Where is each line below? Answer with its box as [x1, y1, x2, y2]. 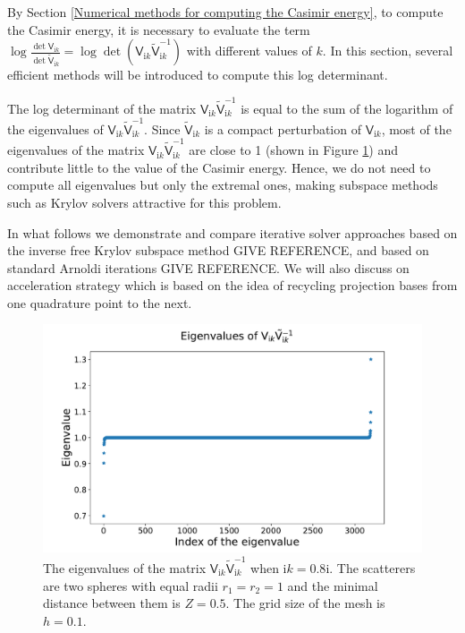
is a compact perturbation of [204, 119, 361, 138]
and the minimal [287, 576, 378, 595]
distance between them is [43, 594, 181, 612]
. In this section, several [322, 41, 453, 60]
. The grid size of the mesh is [225, 594, 385, 612]
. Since [144, 119, 181, 138]
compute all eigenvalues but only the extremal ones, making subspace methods [7, 175, 438, 194]
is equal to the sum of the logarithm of [241, 98, 453, 117]
